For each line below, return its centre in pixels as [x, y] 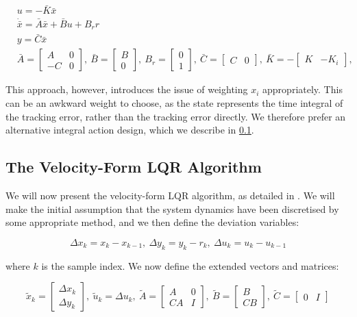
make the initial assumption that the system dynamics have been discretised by [172, 208]
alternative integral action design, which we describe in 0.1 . [130, 130]
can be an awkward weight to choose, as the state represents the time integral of [174, 103]
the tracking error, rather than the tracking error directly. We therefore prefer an [176, 116]
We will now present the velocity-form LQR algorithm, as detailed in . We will [170, 195]
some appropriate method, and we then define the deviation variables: [152, 222]
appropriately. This [303, 89]
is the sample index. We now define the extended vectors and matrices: [190, 265]
